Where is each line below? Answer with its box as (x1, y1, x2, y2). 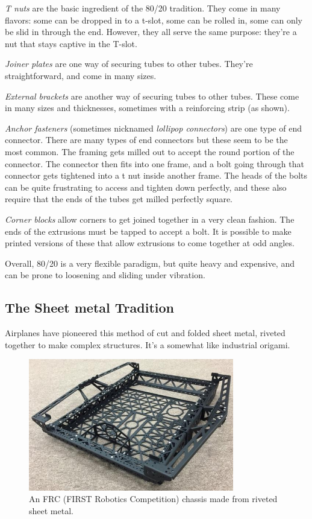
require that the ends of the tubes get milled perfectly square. (5, 193, 232, 205)
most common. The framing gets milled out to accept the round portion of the (5, 145, 295, 158)
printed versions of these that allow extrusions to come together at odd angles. (5, 237, 295, 249)
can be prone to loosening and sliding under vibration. (5, 269, 205, 281)
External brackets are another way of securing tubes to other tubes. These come (5, 89, 299, 102)
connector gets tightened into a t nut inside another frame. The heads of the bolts (5, 169, 308, 182)
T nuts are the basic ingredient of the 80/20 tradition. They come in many (5, 2, 281, 14)
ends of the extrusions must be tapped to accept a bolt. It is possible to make (5, 224, 292, 237)
